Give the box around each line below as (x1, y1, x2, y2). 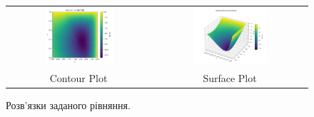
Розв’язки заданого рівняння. (6, 97, 131, 112)
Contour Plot (49, 70, 108, 85)
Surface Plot (203, 70, 257, 85)
